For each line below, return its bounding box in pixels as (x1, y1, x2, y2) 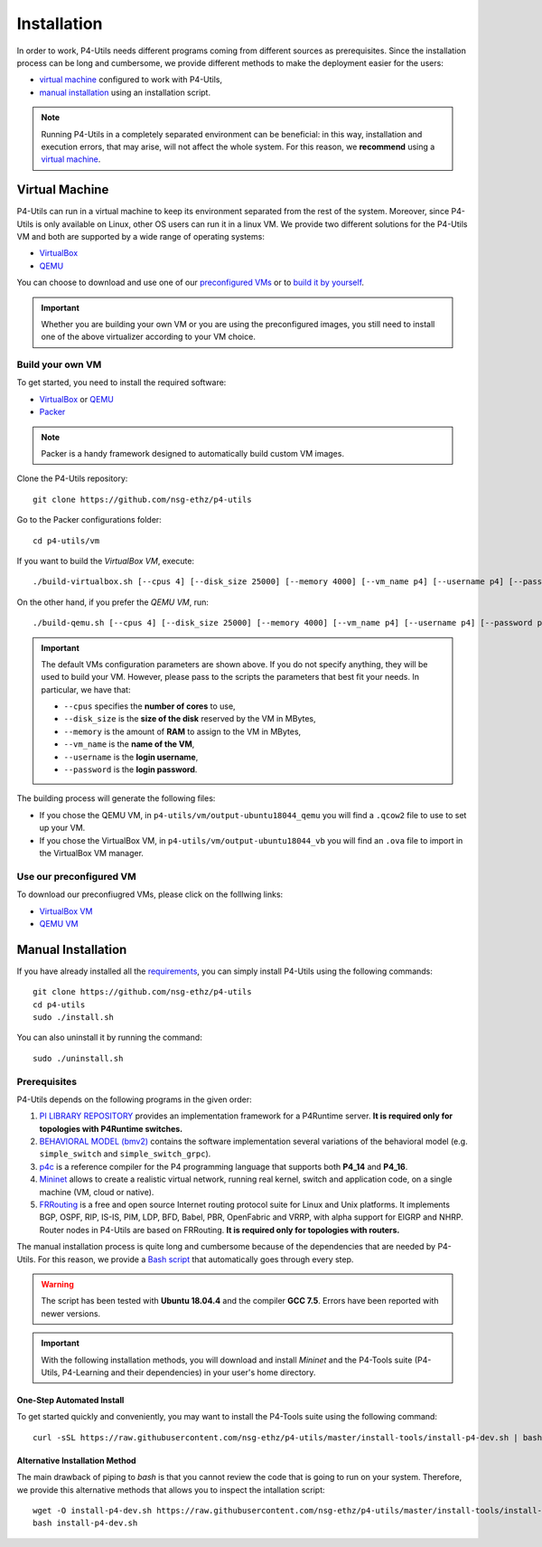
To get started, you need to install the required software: (16, 377, 227, 388)
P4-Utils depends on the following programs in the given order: (16, 1094, 252, 1105)
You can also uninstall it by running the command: (16, 1032, 202, 1043)
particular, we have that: (41, 684, 131, 695)
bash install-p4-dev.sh (33, 1518, 138, 1528)
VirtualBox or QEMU (39, 393, 115, 404)
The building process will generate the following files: (16, 793, 216, 804)
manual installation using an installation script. (39, 87, 211, 98)
